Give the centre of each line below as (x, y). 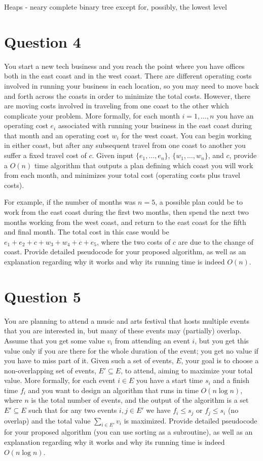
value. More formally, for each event (60, 380)
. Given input (113, 155)
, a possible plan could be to (199, 202)
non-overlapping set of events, (50, 370)
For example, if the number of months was (70, 202)
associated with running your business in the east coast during (155, 125)
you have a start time (170, 380)
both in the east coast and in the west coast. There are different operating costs (128, 76)
